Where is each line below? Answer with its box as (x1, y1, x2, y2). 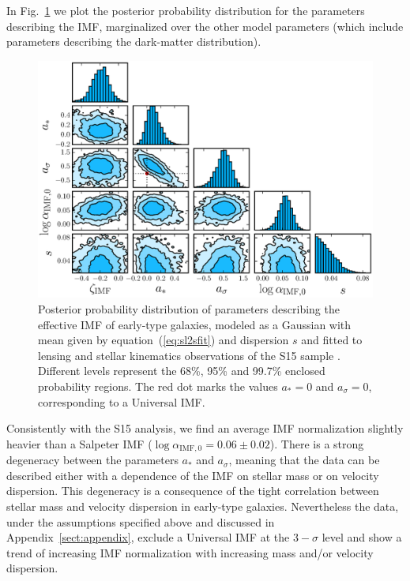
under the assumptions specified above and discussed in (6, 513, 275, 530)
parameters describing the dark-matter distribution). (6, 33, 261, 50)
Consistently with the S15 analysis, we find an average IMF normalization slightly (6, 420, 404, 437)
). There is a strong (269, 435, 364, 452)
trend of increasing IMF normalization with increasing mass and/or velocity (6, 544, 374, 560)
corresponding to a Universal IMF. (38, 393, 205, 410)
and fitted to (301, 332, 363, 348)
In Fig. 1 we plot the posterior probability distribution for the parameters (6, 2, 365, 18)
